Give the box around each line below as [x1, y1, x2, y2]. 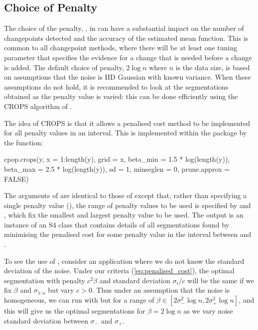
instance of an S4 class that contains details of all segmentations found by [4, 219, 230, 229]
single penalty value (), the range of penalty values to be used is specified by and [4, 200, 251, 210]
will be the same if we [187, 275, 254, 285]
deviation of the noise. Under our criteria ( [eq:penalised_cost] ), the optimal [4, 265, 235, 276]
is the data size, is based [175, 62, 250, 72]
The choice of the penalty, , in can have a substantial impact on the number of [4, 23, 244, 33]
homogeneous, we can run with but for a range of [4, 295, 154, 305]
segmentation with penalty [4, 275, 85, 285]
